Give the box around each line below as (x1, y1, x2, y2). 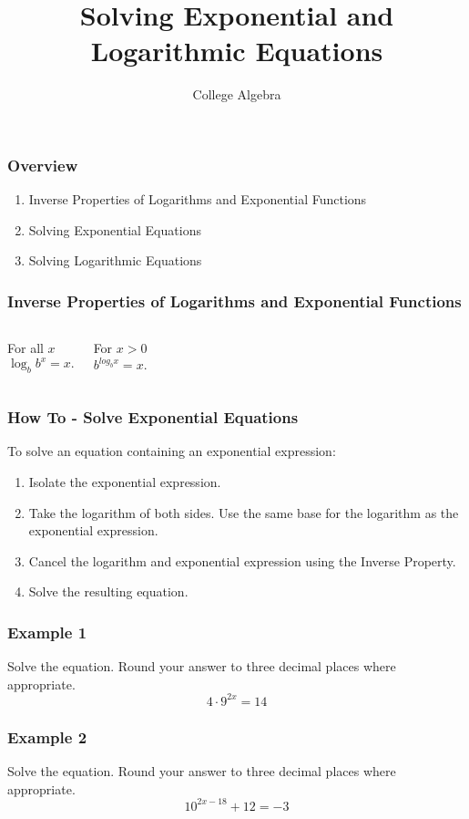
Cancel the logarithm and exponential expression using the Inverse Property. (28, 551, 456, 570)
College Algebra (192, 85, 281, 104)
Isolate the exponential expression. (28, 472, 221, 491)
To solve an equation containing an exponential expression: (7, 441, 336, 461)
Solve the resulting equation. (28, 582, 189, 601)
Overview (7, 153, 78, 176)
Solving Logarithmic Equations (28, 251, 202, 270)
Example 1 (7, 620, 87, 643)
